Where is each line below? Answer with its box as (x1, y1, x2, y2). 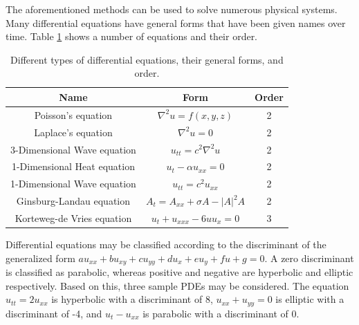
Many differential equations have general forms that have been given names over (6, 15, 346, 30)
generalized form (6, 250, 75, 265)
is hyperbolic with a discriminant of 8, (51, 292, 213, 306)
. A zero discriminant (264, 250, 354, 265)
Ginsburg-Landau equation (16, 194, 131, 208)
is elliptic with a (275, 292, 344, 306)
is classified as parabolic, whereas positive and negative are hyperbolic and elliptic (6, 265, 353, 279)
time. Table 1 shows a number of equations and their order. (6, 29, 258, 44)
